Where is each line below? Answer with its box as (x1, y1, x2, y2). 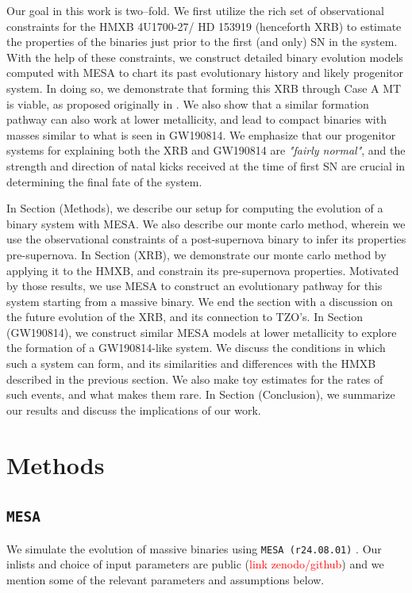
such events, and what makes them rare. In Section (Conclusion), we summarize (6, 386, 395, 403)
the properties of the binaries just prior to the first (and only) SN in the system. (6, 33, 398, 50)
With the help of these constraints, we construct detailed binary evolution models (6, 48, 403, 65)
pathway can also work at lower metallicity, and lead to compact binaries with (6, 111, 387, 128)
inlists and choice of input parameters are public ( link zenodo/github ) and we (6, 556, 384, 572)
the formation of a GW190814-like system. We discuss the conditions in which (6, 339, 386, 356)
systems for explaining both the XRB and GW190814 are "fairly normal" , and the (6, 142, 406, 159)
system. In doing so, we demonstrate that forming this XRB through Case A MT (6, 79, 402, 96)
